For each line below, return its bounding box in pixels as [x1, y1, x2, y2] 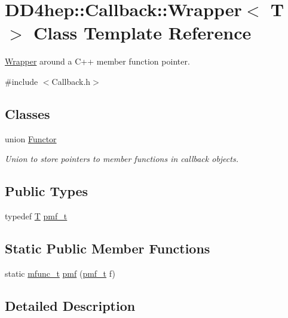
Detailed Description [5, 296, 136, 314]
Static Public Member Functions [5, 239, 210, 258]
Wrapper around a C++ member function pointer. [5, 55, 190, 68]
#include [5, 75, 38, 87]
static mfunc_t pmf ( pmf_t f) [5, 267, 115, 279]
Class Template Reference [33, 20, 252, 45]
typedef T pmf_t [5, 210, 68, 222]
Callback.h [51, 75, 91, 87]
